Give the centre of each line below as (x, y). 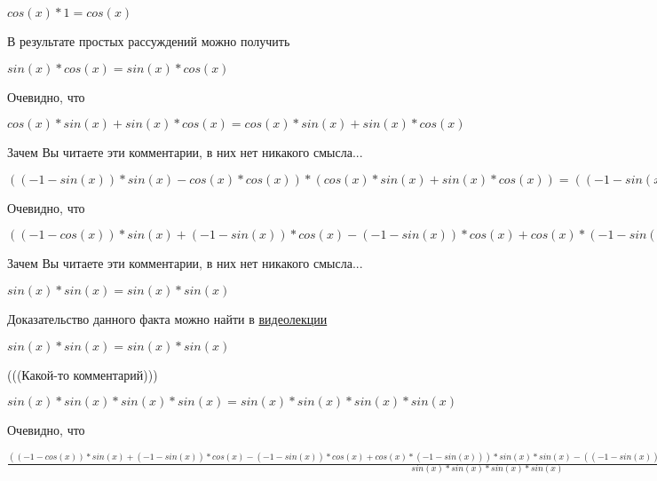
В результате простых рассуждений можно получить (149, 41)
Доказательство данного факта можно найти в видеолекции (167, 318)
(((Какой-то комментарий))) (83, 374)
